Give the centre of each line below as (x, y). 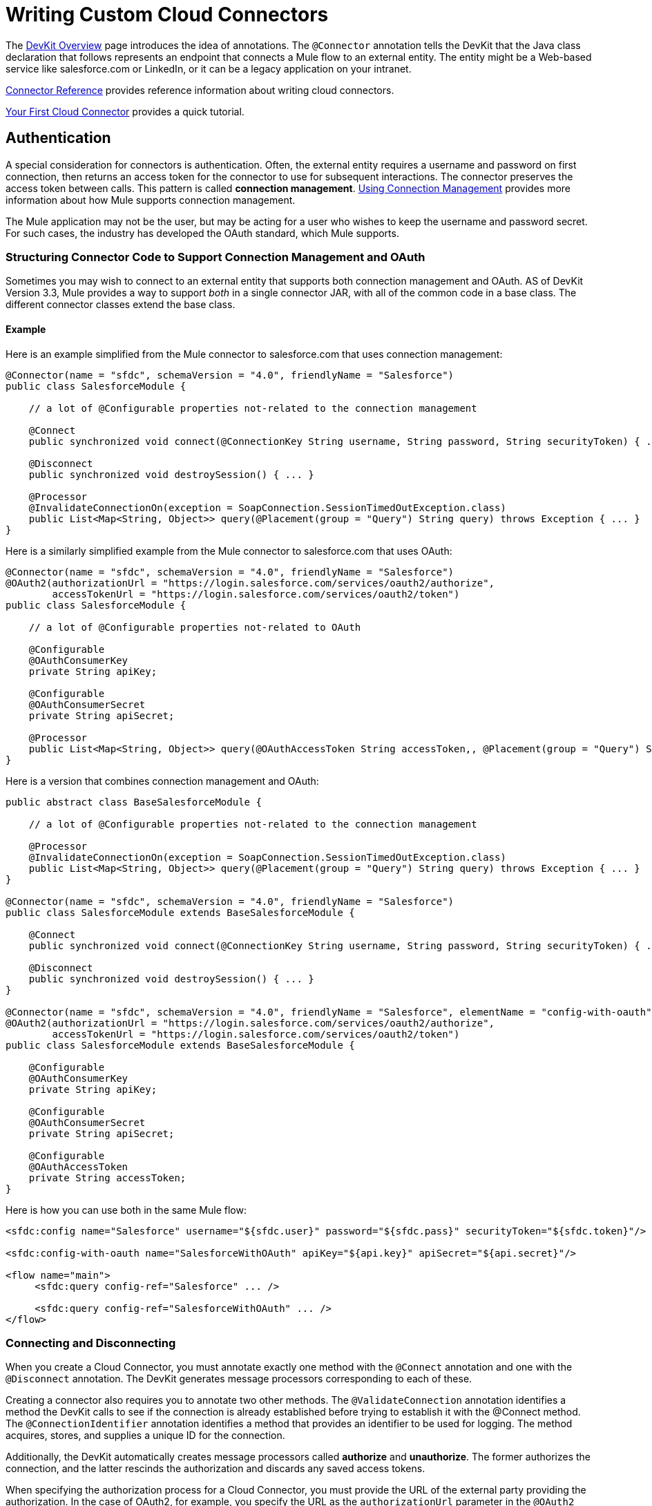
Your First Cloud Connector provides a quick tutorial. (125, 111)
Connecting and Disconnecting (91, 1343)
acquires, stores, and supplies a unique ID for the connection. (145, 1436)
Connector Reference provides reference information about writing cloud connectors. (200, 90)
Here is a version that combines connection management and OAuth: (162, 781)
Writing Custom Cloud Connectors (167, 15)
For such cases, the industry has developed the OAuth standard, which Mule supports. (202, 233)
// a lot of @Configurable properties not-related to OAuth (195, 627)
